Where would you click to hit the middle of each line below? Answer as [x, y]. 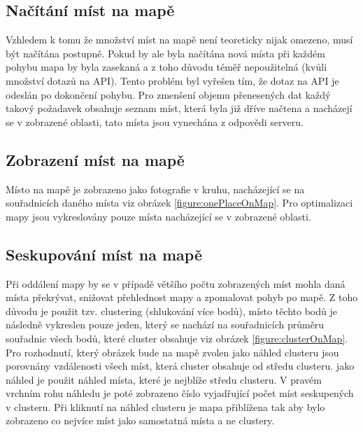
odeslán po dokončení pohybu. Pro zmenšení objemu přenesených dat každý [168, 94]
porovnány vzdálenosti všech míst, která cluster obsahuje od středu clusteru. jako [180, 366]
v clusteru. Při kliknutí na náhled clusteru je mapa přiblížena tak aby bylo [165, 406]
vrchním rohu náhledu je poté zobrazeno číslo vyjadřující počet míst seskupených [180, 393]
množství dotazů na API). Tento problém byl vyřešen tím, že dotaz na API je [172, 80]
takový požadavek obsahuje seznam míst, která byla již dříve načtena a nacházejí [179, 108]
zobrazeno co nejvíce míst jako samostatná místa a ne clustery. [140, 420]
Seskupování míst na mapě [104, 254]
